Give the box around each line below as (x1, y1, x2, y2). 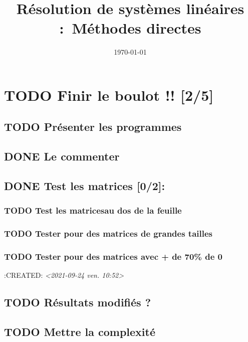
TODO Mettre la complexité (4, 324, 155, 339)
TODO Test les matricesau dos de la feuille (4, 204, 182, 217)
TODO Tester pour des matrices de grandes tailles (4, 227, 213, 240)
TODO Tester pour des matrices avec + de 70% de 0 (4, 250, 222, 263)
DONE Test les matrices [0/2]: (4, 178, 165, 194)
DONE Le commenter (4, 148, 120, 164)
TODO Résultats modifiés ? (4, 294, 151, 310)
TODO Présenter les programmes (4, 119, 182, 134)
